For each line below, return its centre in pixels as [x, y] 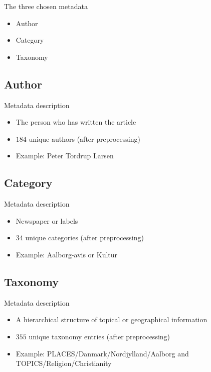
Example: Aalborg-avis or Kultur [67, 254]
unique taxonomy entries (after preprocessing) [99, 336]
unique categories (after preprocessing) [84, 238]
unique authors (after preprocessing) [84, 138]
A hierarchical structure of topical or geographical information [112, 319]
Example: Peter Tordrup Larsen [65, 156]
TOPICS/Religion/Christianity [64, 363]
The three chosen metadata [46, 6]
